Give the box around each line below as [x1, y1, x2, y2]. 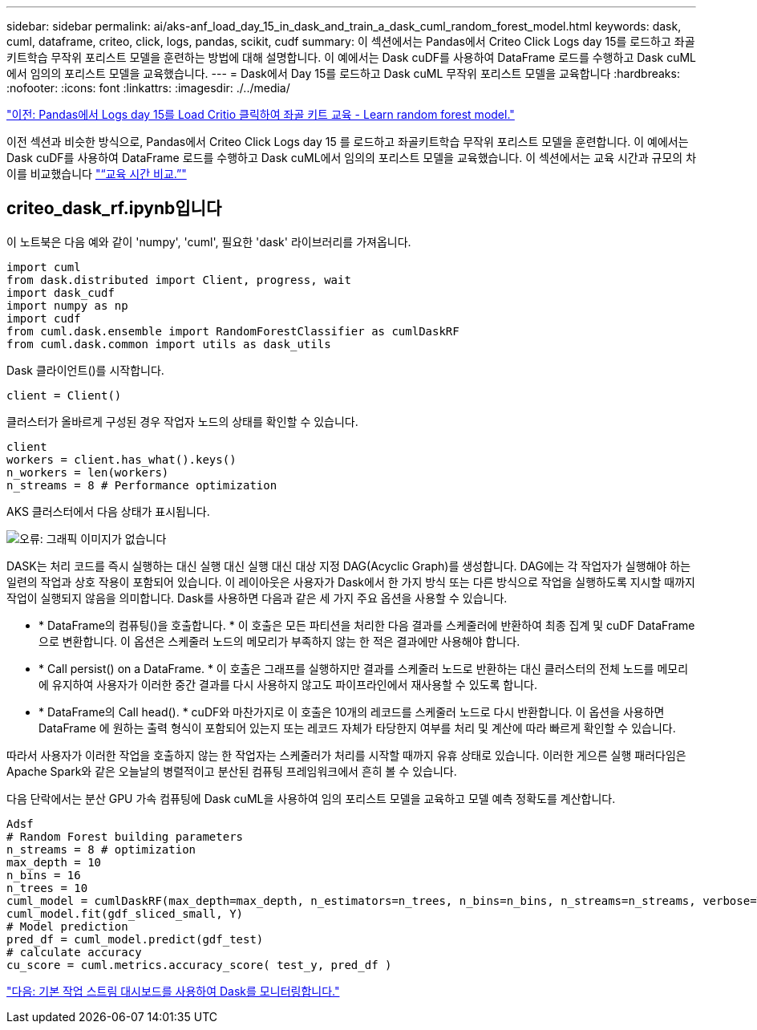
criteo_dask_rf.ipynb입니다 [6, 198, 222, 219]
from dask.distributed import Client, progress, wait [6, 273, 351, 286]
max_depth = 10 [6, 855, 102, 869]
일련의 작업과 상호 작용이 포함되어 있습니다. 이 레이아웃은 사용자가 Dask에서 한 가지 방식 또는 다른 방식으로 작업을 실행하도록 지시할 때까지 [6, 574, 695, 589]
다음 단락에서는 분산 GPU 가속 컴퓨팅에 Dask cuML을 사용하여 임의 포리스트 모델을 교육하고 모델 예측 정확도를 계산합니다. [6, 791, 616, 805]
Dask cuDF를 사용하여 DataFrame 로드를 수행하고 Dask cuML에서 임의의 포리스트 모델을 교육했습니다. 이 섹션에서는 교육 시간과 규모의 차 [6, 151, 697, 164]
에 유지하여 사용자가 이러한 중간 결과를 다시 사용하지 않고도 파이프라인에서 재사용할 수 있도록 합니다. [38, 677, 537, 691]
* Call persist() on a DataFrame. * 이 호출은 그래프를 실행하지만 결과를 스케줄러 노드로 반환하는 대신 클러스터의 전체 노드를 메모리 [38, 661, 689, 675]
